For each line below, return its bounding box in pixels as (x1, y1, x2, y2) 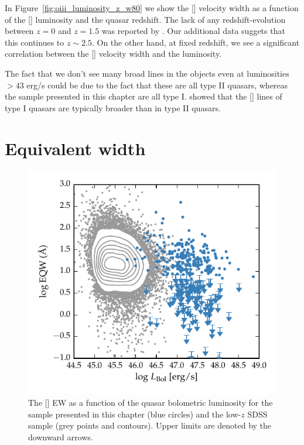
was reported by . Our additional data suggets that (101, 25, 285, 37)
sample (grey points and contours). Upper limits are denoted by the (28, 419, 272, 432)
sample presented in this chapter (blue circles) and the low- (28, 408, 241, 420)
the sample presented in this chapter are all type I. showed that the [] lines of (5, 90, 282, 102)
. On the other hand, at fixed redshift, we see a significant (91, 36, 300, 48)
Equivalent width (5, 136, 146, 160)
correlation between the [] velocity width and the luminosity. (5, 47, 222, 60)
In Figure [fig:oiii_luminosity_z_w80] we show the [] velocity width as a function (5, 2, 299, 13)
